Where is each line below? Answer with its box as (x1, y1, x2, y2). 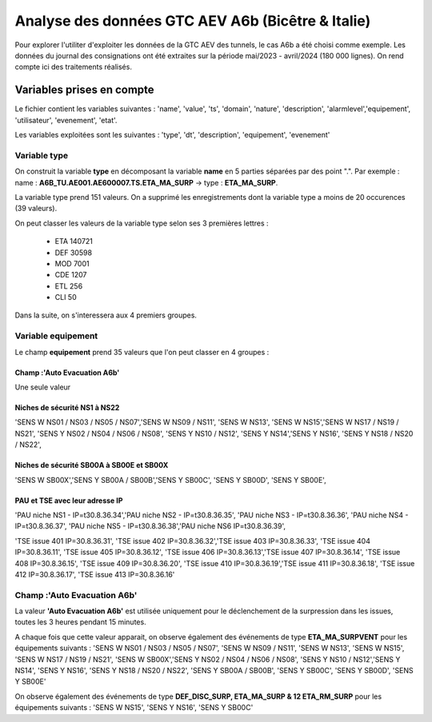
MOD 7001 (54, 258, 90, 268)
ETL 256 (54, 281, 83, 291)
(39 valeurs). (14, 204, 58, 213)
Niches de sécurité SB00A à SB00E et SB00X (14, 461, 169, 470)
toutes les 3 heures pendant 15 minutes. (14, 617, 147, 627)
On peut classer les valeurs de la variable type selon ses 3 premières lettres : (14, 218, 269, 228)
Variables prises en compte (14, 83, 155, 97)
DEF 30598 (54, 248, 92, 257)
